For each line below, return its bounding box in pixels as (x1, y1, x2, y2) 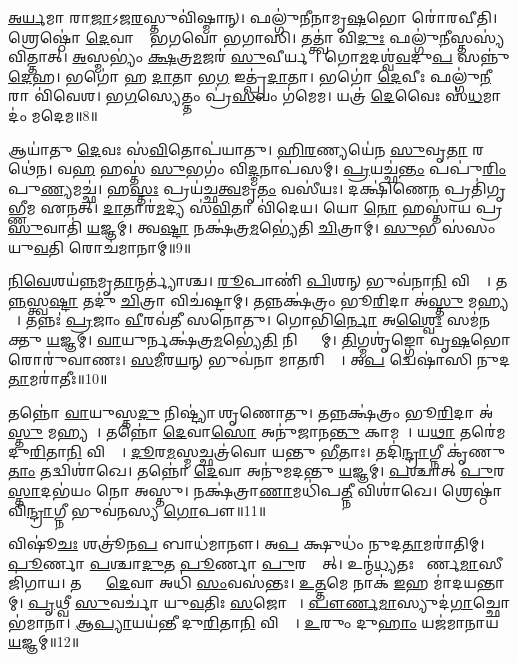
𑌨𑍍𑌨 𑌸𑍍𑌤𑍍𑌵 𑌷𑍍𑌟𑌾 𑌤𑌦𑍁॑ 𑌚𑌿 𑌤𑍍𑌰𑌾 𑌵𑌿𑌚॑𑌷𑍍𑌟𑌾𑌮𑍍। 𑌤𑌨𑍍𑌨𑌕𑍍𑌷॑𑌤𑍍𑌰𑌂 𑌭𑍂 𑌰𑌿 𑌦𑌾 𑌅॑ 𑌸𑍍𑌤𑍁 (8, 289, 464, 310)
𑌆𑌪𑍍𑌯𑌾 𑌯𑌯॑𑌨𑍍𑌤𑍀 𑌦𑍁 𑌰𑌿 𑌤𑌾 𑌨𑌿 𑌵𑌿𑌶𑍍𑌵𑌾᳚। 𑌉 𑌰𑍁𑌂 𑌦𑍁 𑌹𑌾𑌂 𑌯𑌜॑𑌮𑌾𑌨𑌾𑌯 (75, 611, 499, 632)
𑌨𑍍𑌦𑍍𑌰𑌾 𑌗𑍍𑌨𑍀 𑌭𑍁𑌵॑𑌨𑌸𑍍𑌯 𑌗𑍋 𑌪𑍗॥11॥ (26, 499, 267, 520)
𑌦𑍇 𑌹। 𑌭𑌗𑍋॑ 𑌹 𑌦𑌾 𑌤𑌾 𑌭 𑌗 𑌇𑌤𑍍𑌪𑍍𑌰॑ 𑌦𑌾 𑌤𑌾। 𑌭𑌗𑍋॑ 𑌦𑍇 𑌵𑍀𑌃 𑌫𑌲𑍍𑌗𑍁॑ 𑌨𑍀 (8, 65, 491, 86)
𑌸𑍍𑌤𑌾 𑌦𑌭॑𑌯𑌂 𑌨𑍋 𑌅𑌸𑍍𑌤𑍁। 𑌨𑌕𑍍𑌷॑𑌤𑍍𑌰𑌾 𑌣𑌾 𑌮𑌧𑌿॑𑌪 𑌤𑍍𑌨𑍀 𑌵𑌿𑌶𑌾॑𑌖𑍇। (8, 480, 438, 501)
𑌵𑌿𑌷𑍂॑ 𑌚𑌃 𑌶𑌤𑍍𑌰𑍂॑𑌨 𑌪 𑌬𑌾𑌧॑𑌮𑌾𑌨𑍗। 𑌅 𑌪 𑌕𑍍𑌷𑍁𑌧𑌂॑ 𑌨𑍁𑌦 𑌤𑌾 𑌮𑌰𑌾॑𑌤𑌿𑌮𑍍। (8, 533, 485, 554)
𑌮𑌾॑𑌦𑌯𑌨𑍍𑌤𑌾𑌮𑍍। (433, 572, 505, 593)
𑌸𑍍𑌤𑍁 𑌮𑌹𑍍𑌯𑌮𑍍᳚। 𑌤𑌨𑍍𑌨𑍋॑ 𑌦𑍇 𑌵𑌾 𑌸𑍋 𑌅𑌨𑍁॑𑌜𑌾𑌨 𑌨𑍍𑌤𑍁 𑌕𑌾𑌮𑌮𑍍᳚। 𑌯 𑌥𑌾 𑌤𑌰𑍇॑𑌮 (8, 421, 506, 442)
